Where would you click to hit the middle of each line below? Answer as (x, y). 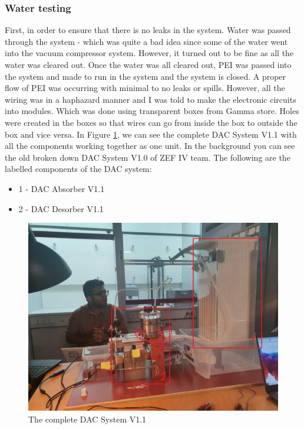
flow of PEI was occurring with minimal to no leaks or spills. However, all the (145, 88)
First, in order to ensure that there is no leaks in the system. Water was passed (148, 30)
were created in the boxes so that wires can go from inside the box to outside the (151, 122)
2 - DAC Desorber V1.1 (61, 208)
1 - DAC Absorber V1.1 (62, 188)
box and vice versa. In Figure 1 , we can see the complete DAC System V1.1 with (151, 134)
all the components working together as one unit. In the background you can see (150, 146)
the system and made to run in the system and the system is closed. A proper (146, 76)
